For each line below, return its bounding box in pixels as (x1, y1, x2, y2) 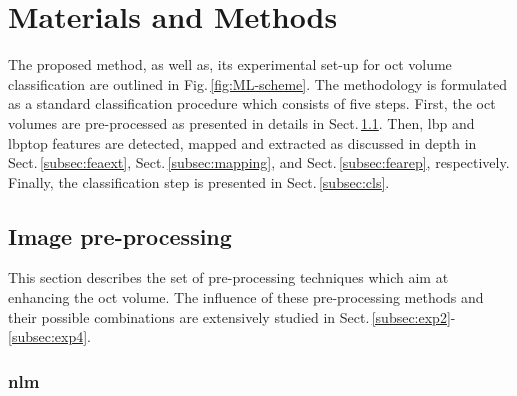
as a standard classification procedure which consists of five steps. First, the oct (8, 93, 496, 114)
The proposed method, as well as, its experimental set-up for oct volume (8, 54, 452, 75)
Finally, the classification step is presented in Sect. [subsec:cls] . (8, 171, 390, 192)
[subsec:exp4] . (8, 326, 92, 347)
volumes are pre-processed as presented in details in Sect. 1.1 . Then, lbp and (8, 112, 475, 133)
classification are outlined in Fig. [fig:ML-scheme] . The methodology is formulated (8, 73, 507, 94)
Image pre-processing (8, 220, 232, 251)
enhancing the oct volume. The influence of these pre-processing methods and (8, 287, 484, 308)
